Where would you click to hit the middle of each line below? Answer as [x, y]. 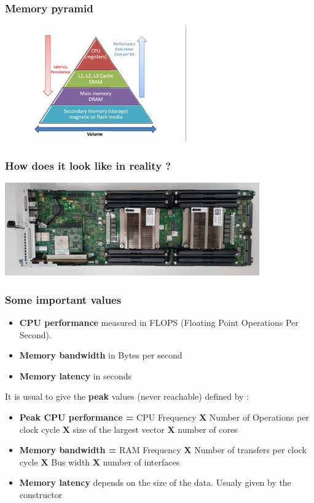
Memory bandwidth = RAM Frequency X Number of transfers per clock [163, 450]
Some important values [63, 299]
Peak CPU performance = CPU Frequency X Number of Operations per [164, 417]
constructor [41, 494]
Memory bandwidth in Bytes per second [101, 355]
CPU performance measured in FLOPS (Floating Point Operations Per [159, 322]
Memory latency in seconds [75, 375]
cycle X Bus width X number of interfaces [100, 461]
